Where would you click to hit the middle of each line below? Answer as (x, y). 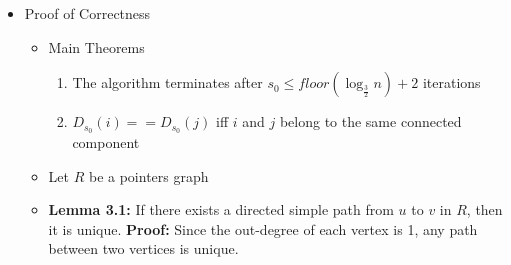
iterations (451, 82)
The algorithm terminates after (167, 82)
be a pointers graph (148, 175)
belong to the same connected (370, 121)
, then (484, 209)
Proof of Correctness (87, 13)
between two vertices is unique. (143, 248)
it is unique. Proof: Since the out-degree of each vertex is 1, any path (263, 228)
